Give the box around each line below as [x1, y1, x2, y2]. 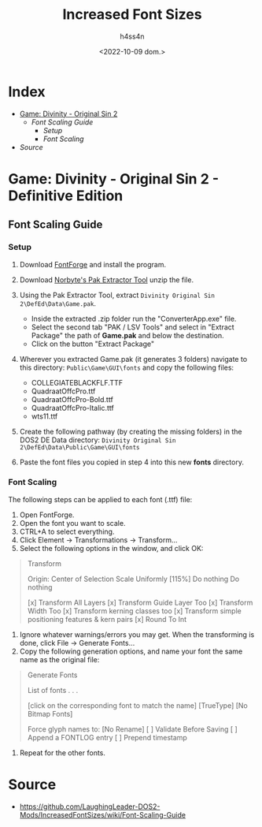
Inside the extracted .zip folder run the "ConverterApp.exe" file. [31, 314, 237, 323]
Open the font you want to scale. [19, 518, 126, 527]
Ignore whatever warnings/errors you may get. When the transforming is [19, 629, 255, 639]
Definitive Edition [8, 187, 124, 204]
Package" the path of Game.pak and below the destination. [31, 330, 224, 340]
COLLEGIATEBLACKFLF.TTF [31, 378, 124, 387]
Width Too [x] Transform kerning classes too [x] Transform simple [27, 605, 242, 616]
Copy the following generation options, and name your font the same [19, 646, 243, 656]
